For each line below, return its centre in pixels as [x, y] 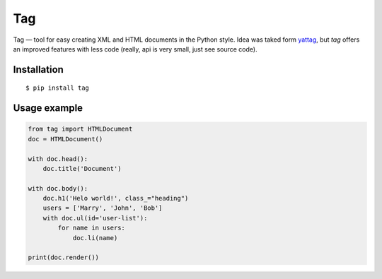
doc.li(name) [95, 238]
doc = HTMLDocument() [65, 139]
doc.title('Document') [82, 168]
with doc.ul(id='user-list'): [95, 218]
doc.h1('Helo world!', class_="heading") [116, 198]
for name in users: [91, 228]
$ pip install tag [58, 88]
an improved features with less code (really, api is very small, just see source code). [135, 49]
